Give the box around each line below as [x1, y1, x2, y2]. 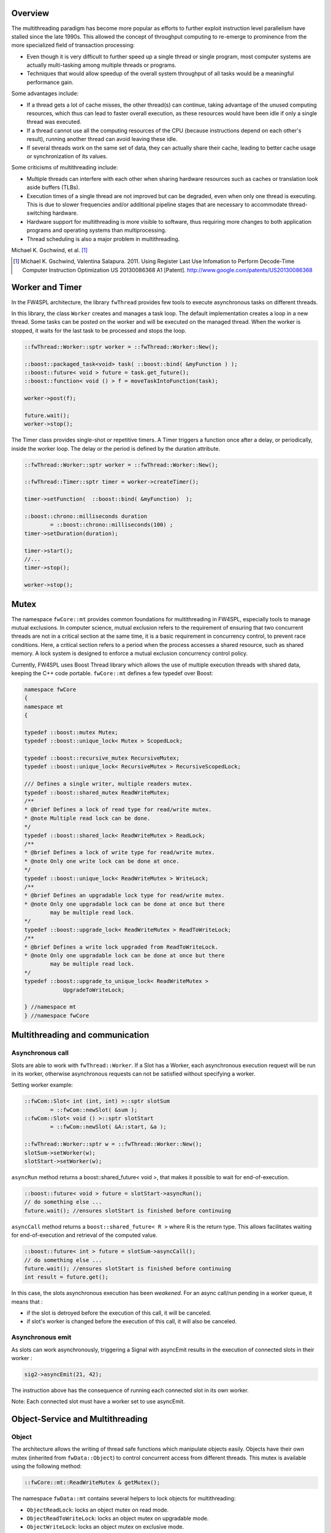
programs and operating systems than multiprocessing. [26, 227, 167, 234]
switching [26, 209, 51, 217]
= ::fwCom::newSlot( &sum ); [50, 1106, 138, 1113]
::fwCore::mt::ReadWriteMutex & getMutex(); [24, 1479, 161, 1486]
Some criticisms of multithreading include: [11, 164, 118, 171]
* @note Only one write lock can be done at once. [24, 857, 180, 865]
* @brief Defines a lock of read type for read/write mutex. [24, 806, 212, 813]
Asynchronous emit [11, 1333, 72, 1342]
